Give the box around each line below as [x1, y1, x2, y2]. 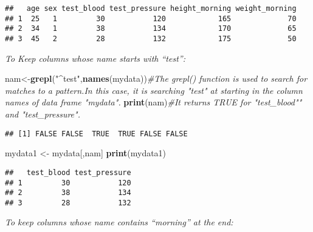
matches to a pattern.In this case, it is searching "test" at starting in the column [5, 84, 303, 96]
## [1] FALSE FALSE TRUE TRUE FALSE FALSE [5, 129, 188, 138]
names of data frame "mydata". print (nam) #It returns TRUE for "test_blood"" [5, 96, 302, 108]
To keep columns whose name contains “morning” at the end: [5, 216, 233, 228]
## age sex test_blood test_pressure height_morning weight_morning [5, 4, 297, 13]
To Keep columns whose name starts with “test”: [5, 51, 185, 64]
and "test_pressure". [5, 108, 80, 120]
